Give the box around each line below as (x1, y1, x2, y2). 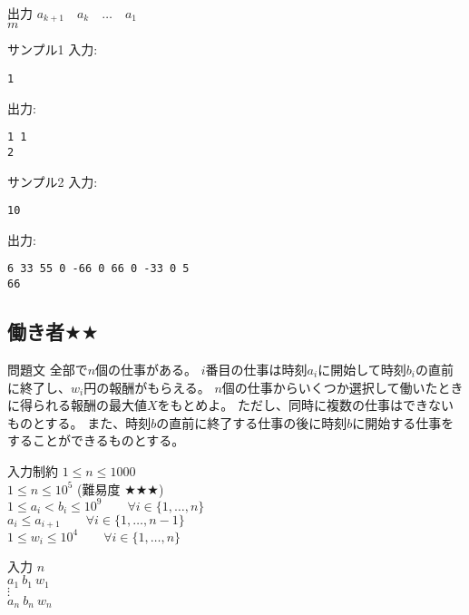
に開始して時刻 (318, 359, 406, 378)
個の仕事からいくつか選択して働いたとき (221, 377, 464, 396)
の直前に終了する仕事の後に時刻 (156, 413, 347, 432)
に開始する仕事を (352, 413, 454, 432)
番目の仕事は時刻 (205, 359, 308, 378)
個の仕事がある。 (95, 359, 198, 378)
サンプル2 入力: (7, 171, 98, 190)
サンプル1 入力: (7, 40, 98, 59)
